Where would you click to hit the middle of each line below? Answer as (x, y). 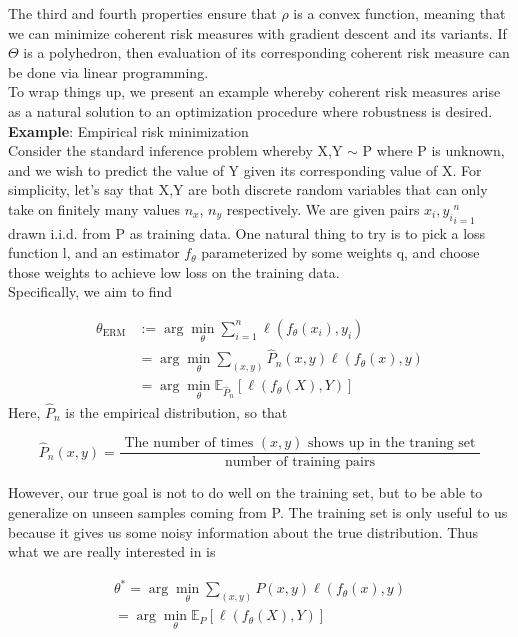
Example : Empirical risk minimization (128, 130)
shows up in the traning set (392, 443)
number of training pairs (300, 462)
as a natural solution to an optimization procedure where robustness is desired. (250, 110)
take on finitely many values (94, 208)
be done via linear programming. (108, 71)
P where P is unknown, (433, 150)
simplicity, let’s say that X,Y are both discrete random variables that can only (248, 189)
